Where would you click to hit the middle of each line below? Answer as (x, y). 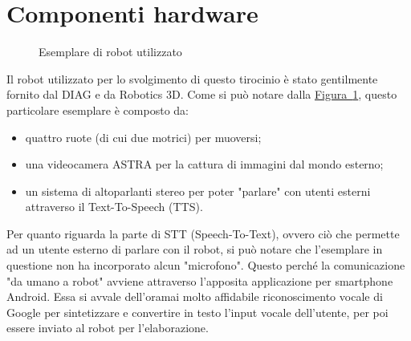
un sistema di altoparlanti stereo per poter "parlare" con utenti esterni (198, 191)
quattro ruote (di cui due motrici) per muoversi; (143, 137)
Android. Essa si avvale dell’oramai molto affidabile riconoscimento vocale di (195, 296)
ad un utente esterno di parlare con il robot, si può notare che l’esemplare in (195, 249)
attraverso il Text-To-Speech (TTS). (114, 207)
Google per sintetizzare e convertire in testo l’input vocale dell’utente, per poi (197, 312)
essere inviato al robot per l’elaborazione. (108, 328)
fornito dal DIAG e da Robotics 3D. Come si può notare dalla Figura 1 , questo (202, 94)
